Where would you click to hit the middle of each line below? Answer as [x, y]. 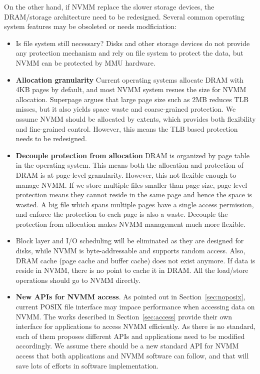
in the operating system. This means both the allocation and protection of [129, 165]
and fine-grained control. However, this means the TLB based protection [127, 128]
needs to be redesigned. [51, 138]
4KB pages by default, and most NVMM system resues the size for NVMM [131, 89]
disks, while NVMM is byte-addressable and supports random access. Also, [130, 251]
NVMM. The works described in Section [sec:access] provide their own [124, 316]
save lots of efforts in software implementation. [87, 365]
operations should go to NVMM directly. [78, 280]
